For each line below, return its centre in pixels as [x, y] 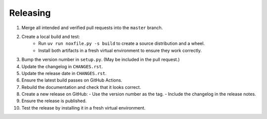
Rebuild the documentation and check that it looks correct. [81, 87]
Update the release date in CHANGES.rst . [64, 73]
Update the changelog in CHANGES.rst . [62, 66]
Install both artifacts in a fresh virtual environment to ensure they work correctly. [120, 50]
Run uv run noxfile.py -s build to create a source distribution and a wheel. [122, 43]
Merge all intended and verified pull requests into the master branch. [92, 28]
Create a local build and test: [51, 37]
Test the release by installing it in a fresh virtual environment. [84, 108]
